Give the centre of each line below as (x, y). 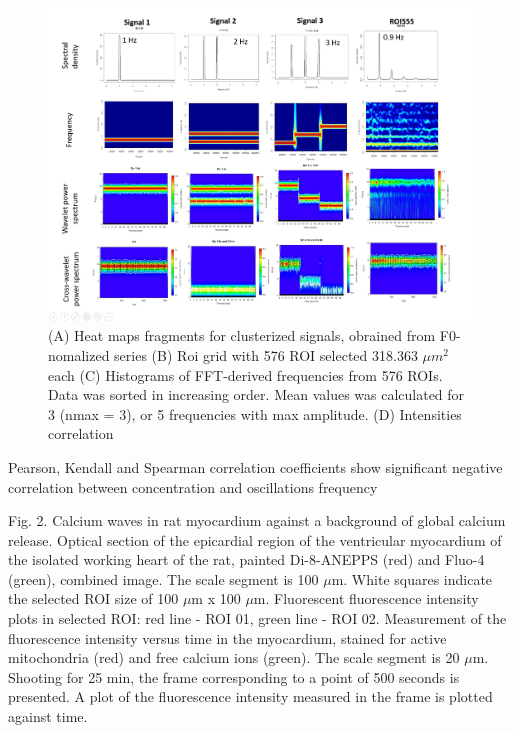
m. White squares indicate (412, 578)
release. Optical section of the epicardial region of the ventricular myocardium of (255, 539)
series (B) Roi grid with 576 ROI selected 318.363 (266, 354)
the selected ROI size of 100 (93, 598)
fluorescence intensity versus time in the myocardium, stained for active (227, 637)
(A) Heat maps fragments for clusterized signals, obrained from (242, 335)
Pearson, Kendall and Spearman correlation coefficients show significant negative (255, 466)
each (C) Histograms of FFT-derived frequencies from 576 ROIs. (245, 374)
